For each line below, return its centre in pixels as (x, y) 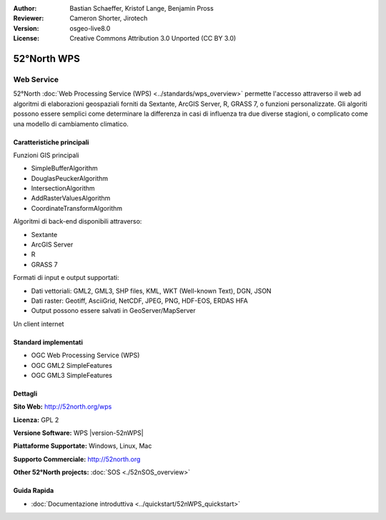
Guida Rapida (34, 491)
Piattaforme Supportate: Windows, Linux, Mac (83, 446)
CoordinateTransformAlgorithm (77, 208)
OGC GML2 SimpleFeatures (71, 365)
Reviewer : (29, 19)
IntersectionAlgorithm (63, 189)
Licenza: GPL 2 (36, 420)
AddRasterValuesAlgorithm (71, 198)
